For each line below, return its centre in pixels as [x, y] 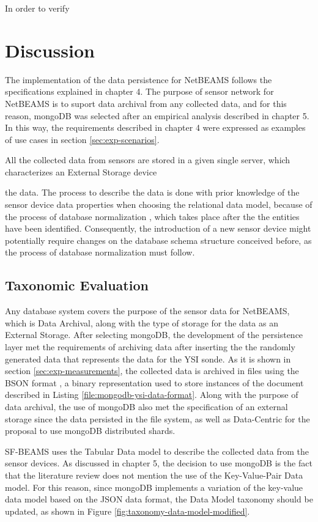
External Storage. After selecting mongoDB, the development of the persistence [154, 335]
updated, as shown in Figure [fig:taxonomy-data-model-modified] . [128, 511]
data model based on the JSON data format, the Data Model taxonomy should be [159, 499]
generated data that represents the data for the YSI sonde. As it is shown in [148, 358]
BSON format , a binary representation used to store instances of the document [154, 382]
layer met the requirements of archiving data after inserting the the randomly [150, 347]
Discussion [50, 50]
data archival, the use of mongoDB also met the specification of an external [146, 406]
